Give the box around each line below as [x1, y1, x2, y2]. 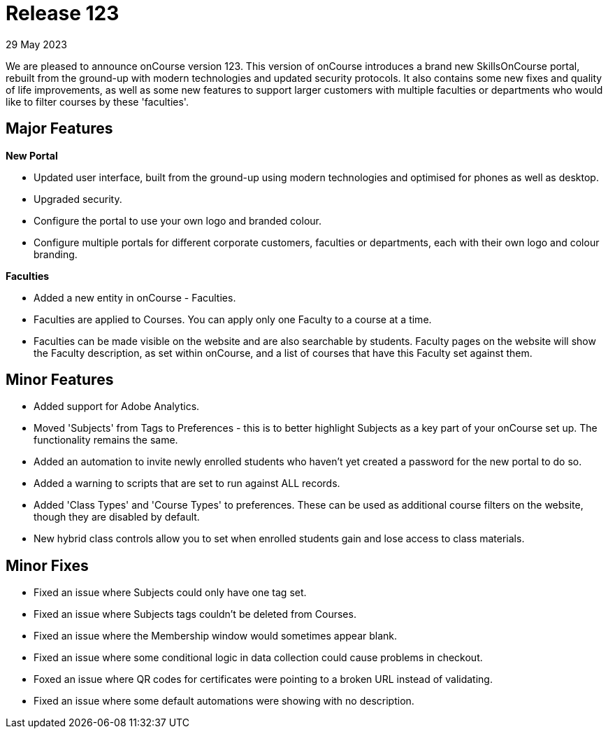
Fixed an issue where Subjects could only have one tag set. [34, 586, 307, 599]
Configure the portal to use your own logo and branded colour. [34, 214, 321, 227]
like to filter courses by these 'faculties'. [6, 95, 189, 108]
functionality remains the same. [34, 434, 178, 446]
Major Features [6, 120, 113, 138]
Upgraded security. [34, 192, 122, 205]
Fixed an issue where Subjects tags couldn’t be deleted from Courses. [34, 608, 356, 621]
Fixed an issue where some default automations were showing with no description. [34, 695, 414, 707]
